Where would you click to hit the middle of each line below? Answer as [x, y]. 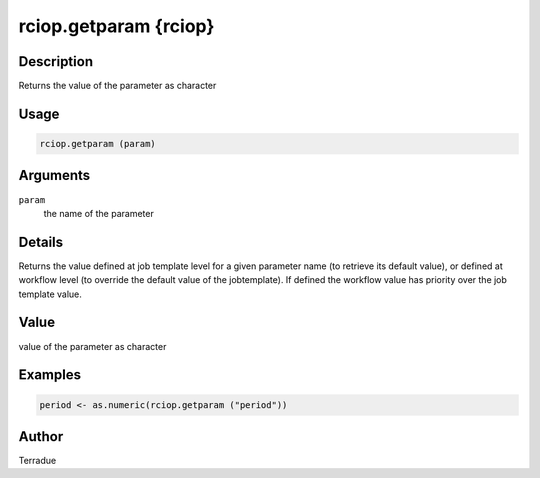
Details [41, 241]
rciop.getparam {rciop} [116, 26]
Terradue [37, 461]
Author [41, 436]
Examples [50, 375]
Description [56, 61]
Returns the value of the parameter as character [117, 86]
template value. [50, 294]
